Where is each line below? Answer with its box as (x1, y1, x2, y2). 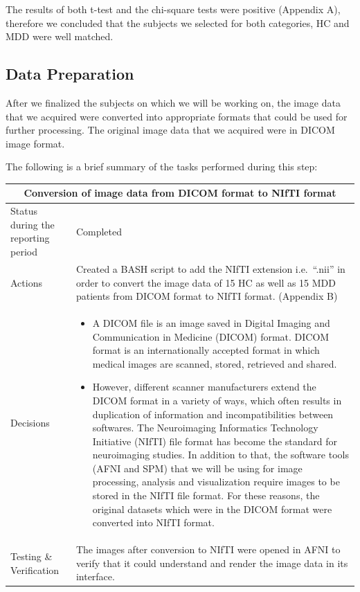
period (10, 244, 37, 259)
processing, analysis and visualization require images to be (92, 474, 340, 489)
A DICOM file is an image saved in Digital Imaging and (92, 315, 330, 330)
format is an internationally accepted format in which (92, 343, 320, 357)
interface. (75, 569, 115, 584)
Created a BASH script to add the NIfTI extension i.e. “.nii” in (75, 261, 345, 276)
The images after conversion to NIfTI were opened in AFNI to (75, 542, 341, 557)
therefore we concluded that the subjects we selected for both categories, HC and (6, 15, 350, 30)
